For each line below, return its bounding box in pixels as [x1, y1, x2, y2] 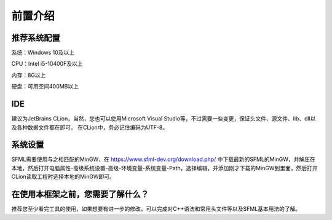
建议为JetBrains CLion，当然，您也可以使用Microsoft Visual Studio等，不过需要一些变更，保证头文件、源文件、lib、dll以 [11, 115, 316, 122]
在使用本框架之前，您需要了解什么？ [11, 189, 149, 200]
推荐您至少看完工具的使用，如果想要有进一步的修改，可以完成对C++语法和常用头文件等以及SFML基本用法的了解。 [11, 205, 301, 213]
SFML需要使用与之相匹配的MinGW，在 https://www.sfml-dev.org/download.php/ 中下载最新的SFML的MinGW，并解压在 [11, 155, 316, 163]
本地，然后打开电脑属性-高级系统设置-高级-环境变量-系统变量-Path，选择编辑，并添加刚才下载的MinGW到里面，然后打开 [11, 164, 318, 171]
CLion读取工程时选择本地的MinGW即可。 [11, 173, 115, 181]
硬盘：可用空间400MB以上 [11, 83, 79, 90]
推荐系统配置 [11, 33, 60, 43]
